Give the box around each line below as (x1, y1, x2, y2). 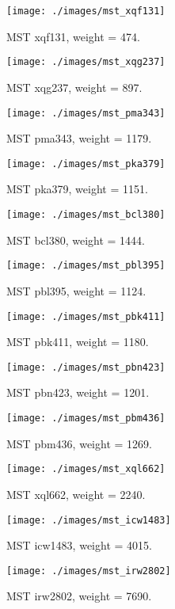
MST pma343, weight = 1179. (6, 130, 152, 147)
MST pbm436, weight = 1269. (6, 435, 152, 451)
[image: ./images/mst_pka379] (6, 158, 165, 169)
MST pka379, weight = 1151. (6, 181, 148, 197)
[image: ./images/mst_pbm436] (6, 413, 165, 424)
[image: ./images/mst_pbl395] (6, 260, 165, 272)
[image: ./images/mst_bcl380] (6, 209, 165, 220)
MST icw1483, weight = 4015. (6, 537, 152, 554)
